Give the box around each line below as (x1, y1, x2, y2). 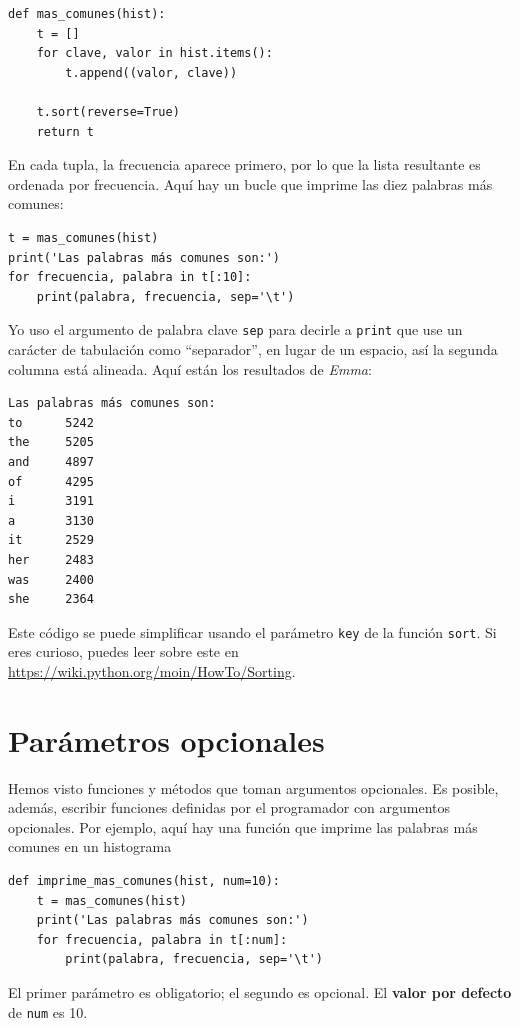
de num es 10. (8, 1001, 88, 1022)
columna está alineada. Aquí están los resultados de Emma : (8, 358, 372, 379)
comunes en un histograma (8, 836, 172, 857)
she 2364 (8, 592, 94, 607)
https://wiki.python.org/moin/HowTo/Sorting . (8, 660, 296, 681)
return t (36, 124, 94, 139)
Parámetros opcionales (8, 719, 325, 760)
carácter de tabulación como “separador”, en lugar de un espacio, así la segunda (8, 338, 498, 359)
